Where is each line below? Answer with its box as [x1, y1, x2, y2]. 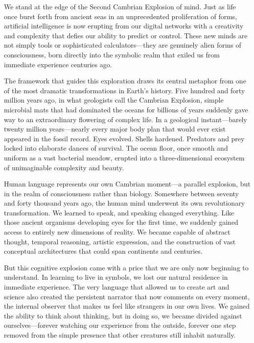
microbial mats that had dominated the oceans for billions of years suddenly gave [4, 104, 248, 114]
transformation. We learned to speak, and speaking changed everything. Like [4, 207, 234, 217]
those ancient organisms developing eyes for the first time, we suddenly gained [4, 217, 238, 227]
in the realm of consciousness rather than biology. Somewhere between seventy [4, 188, 239, 198]
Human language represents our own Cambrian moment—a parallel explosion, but [4, 179, 251, 189]
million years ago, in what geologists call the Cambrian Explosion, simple [4, 95, 224, 105]
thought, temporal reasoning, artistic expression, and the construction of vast [4, 236, 236, 246]
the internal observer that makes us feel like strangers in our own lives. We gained [4, 301, 250, 311]
